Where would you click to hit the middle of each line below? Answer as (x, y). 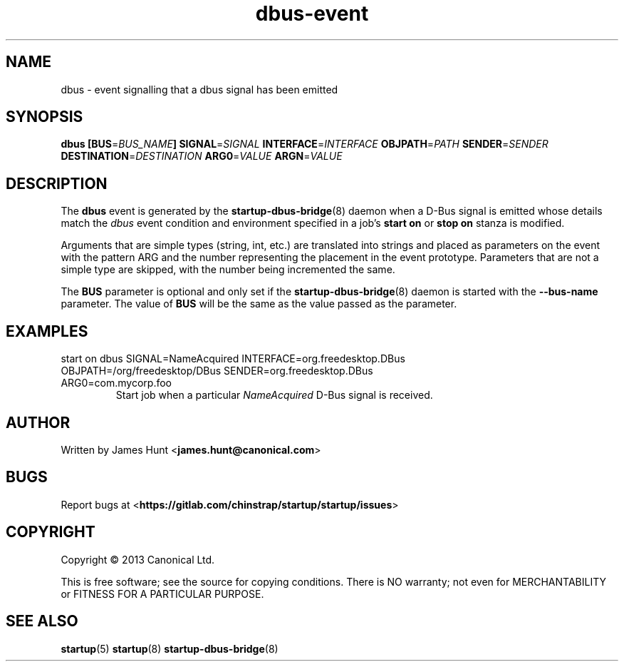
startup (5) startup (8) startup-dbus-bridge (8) (170, 648)
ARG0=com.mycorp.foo (116, 383)
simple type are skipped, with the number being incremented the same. (228, 270)
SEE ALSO (42, 621)
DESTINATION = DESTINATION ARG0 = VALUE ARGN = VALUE (202, 156)
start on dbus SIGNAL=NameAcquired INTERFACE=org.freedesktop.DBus (233, 359)
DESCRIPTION (57, 183)
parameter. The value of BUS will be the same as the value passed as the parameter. (259, 304)
